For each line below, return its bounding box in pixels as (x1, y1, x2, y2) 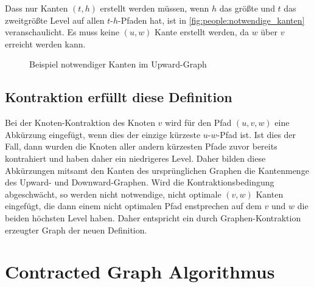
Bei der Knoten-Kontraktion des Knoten (5, 116, 155, 129)
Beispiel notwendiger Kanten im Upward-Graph (29, 58, 207, 71)
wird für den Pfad (165, 116, 232, 129)
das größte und (219, 2, 275, 14)
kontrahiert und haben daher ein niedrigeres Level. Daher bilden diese (5, 151, 266, 164)
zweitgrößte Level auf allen (5, 13, 105, 26)
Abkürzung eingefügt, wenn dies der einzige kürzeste (5, 128, 201, 140)
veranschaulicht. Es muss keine (5, 26, 119, 38)
